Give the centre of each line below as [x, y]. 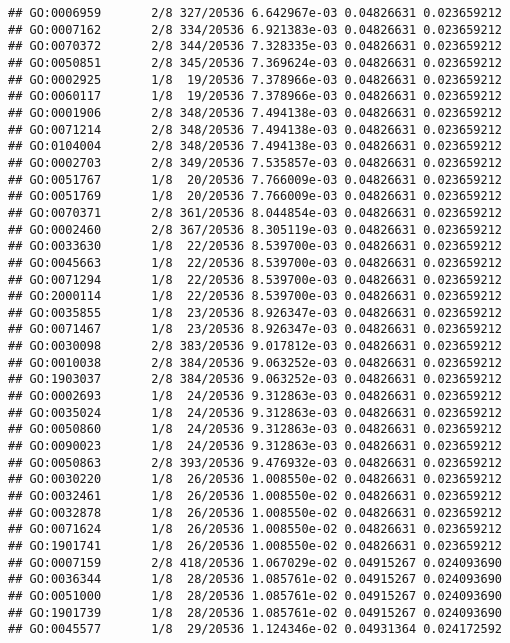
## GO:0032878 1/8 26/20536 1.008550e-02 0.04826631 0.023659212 [255, 512]
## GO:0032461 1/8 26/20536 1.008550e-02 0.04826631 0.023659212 [255, 496]
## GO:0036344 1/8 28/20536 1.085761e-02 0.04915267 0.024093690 [255, 579]
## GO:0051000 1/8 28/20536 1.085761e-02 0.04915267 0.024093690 [255, 595]
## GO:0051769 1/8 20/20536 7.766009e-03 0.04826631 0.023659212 [255, 196]
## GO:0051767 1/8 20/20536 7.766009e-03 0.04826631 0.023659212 [255, 179]
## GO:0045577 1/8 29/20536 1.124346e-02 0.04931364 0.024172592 [255, 629]
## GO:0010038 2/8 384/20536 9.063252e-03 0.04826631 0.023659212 [255, 362]
